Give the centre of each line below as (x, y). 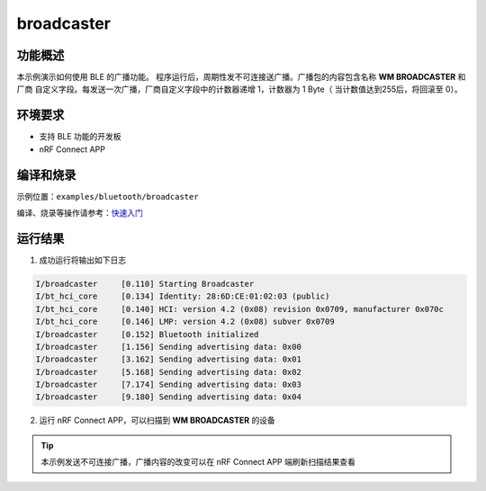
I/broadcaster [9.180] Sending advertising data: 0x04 (168, 397)
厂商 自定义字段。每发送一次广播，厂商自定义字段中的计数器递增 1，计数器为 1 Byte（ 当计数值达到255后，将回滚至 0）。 (239, 89)
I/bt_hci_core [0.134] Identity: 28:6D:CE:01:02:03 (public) (183, 296)
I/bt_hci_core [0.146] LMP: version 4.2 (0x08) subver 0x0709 (185, 322)
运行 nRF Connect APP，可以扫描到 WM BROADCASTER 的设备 (157, 420)
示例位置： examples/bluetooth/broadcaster (108, 196)
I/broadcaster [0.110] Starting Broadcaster (145, 284)
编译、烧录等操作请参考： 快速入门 (80, 213)
